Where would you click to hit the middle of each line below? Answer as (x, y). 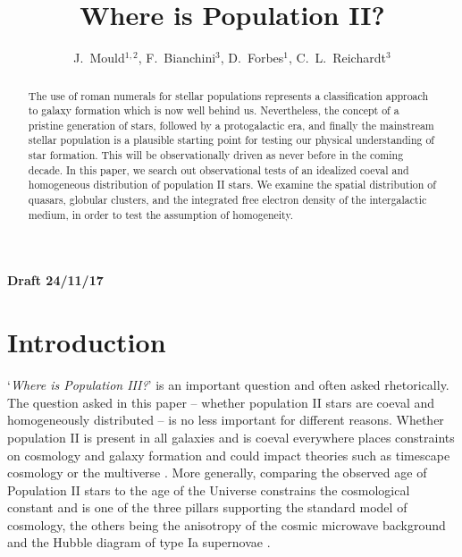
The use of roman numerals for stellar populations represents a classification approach (228, 95)
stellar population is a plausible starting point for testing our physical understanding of (231, 140)
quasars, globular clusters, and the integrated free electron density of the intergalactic (227, 200)
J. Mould (99, 58)
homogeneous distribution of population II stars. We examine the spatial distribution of (232, 185)
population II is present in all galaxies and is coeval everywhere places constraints (231, 437)
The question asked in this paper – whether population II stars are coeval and (221, 402)
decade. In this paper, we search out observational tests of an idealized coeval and (218, 169)
